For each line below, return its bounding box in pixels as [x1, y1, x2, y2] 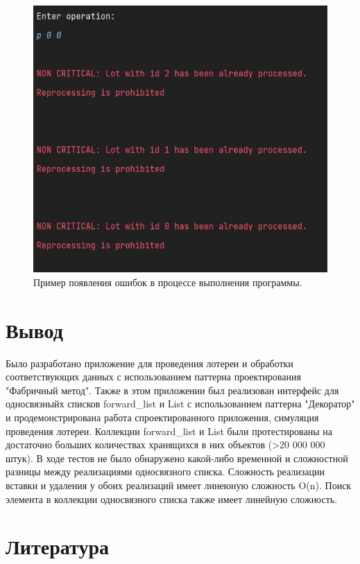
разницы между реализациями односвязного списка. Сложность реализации [6, 464, 325, 479]
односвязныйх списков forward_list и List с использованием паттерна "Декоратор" [6, 396, 355, 411]
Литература [6, 532, 109, 561]
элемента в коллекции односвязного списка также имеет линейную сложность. [6, 491, 338, 506]
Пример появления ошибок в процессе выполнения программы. [33, 274, 302, 289]
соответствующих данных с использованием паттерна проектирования [6, 369, 301, 384]
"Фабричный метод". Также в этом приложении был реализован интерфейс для [6, 382, 339, 397]
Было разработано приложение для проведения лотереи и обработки [6, 355, 293, 370]
